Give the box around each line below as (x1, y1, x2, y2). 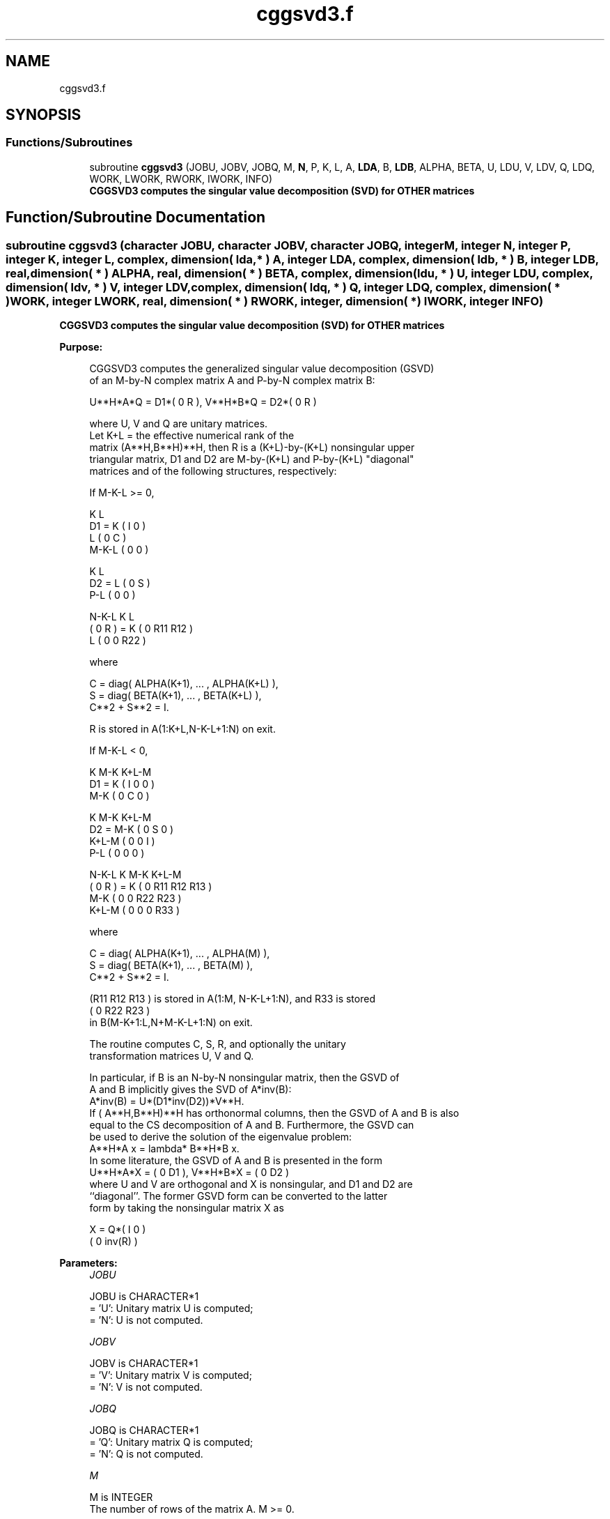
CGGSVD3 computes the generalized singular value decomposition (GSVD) (89, 362, 435, 375)
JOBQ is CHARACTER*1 (89, 1424, 199, 1437)
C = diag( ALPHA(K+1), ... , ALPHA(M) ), (89, 947, 270, 960)
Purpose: (59, 341, 103, 353)
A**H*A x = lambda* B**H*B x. (89, 1143, 240, 1155)
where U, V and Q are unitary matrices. (89, 418, 268, 430)
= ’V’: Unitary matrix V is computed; (89, 1369, 252, 1382)
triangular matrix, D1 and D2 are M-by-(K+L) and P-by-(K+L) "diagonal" (89, 453, 414, 466)
